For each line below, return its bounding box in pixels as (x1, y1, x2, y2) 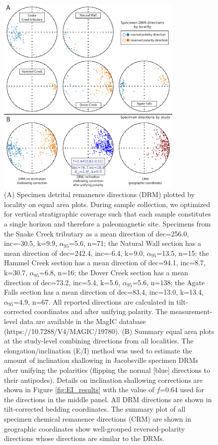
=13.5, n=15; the (156, 247, 209, 258)
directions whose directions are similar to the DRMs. (4, 433, 164, 444)
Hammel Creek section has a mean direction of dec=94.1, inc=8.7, (4, 257, 206, 268)
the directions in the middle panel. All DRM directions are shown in (4, 394, 212, 404)
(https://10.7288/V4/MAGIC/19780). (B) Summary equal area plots (4, 326, 215, 336)
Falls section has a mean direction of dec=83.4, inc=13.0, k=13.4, (4, 287, 204, 297)
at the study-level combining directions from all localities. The (4, 335, 194, 346)
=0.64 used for (160, 384, 205, 395)
